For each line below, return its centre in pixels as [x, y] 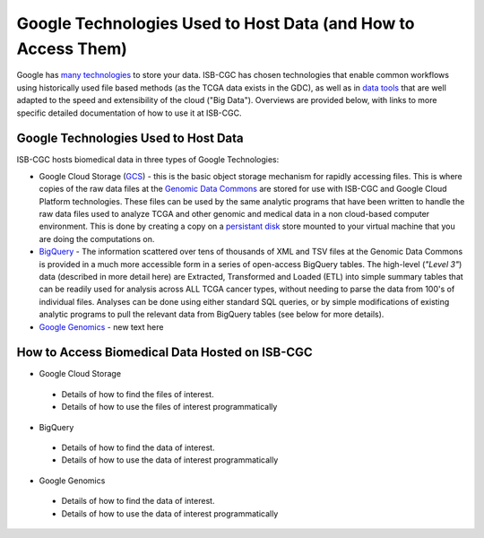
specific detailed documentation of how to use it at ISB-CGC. [129, 113]
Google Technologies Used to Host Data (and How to [216, 23]
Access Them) [72, 48]
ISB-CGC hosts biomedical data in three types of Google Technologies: [148, 160]
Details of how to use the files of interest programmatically [169, 407]
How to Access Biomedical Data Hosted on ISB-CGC [164, 353]
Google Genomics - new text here [101, 326]
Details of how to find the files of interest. [138, 394]
